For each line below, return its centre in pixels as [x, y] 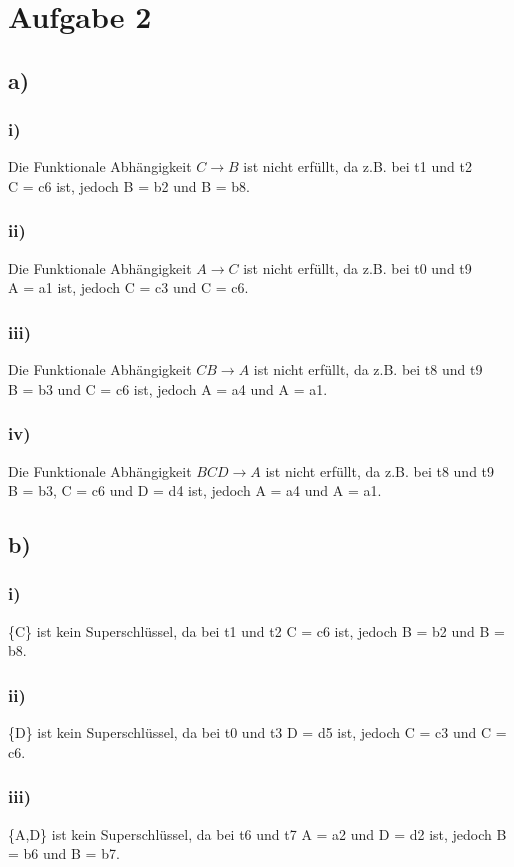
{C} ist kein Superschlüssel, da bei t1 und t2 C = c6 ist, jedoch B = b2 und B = [257, 630]
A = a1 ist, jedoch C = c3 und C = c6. [128, 287]
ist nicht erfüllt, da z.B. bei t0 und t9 [357, 267]
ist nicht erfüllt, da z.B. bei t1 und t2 [357, 166]
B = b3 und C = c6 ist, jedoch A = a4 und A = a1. [168, 388]
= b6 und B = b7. [64, 853]
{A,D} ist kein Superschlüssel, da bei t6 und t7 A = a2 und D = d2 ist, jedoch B [257, 833]
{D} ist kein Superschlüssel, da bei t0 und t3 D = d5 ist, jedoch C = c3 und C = [257, 732]
